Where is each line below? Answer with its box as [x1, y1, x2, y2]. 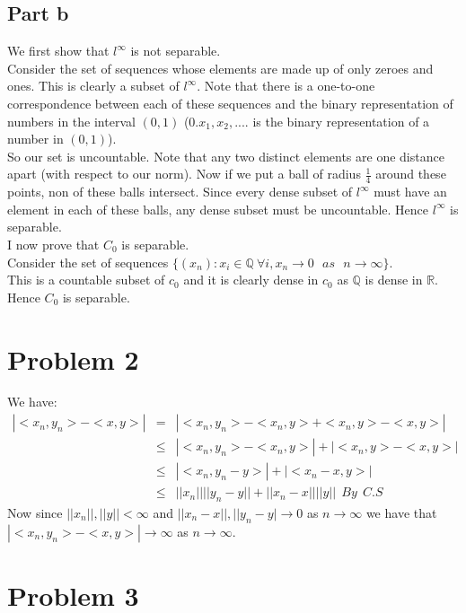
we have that [365, 503, 437, 521]
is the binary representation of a [252, 111, 430, 130]
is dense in [365, 270, 423, 289]
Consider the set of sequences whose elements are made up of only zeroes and [7, 58, 434, 77]
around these [375, 164, 446, 183]
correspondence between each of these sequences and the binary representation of [7, 93, 453, 112]
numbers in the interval [7, 111, 136, 130]
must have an [374, 182, 447, 201]
